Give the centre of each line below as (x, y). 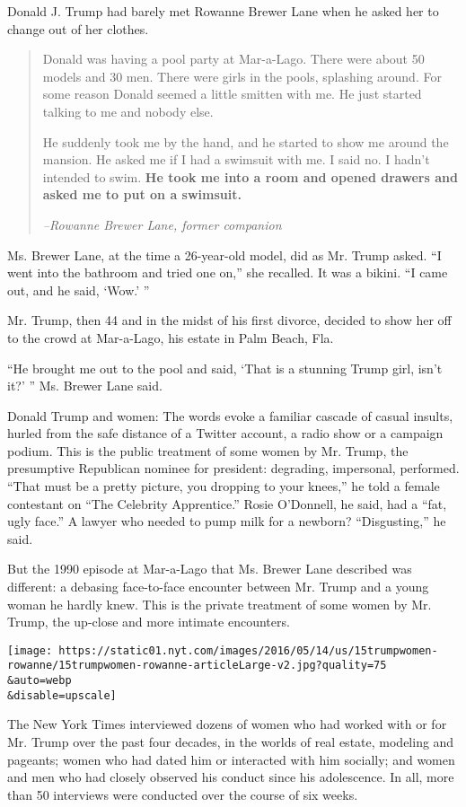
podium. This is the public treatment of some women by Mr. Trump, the (208, 450)
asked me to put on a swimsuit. (142, 194)
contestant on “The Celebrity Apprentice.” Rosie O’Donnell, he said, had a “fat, (227, 503)
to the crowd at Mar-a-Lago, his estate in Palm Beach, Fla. (171, 337)
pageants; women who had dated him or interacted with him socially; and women (231, 759)
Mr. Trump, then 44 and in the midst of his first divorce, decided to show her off (229, 320)
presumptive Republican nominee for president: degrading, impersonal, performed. (233, 468)
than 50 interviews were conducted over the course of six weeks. (183, 794)
